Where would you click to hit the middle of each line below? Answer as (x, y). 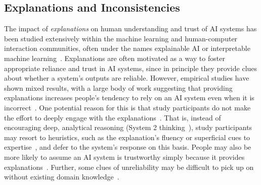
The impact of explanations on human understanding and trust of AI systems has (130, 28)
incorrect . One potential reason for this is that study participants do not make (127, 107)
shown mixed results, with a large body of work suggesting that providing (118, 87)
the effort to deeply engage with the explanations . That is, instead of (113, 117)
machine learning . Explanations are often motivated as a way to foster (115, 58)
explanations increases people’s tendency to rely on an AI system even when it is (129, 98)
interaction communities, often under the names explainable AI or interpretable (127, 48)
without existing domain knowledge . (62, 177)
